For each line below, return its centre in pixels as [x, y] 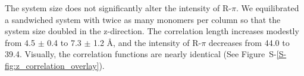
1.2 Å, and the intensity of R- [148, 42]
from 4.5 [20, 42]
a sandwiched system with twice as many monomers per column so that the [143, 19]
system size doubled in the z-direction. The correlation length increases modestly [152, 31]
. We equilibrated [267, 8]
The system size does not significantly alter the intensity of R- [118, 8]
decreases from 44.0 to [249, 42]
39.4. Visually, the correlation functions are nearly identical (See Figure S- [141, 54]
